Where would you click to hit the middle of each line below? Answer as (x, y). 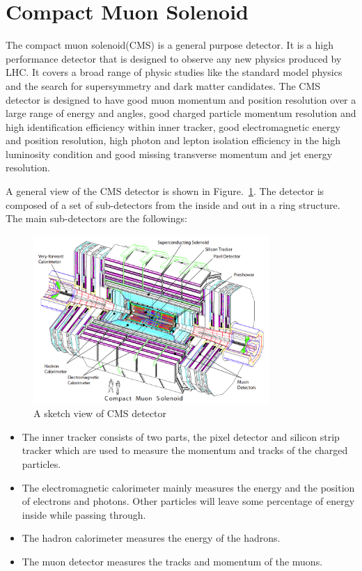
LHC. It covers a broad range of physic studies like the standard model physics (174, 72)
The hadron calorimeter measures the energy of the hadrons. (151, 538)
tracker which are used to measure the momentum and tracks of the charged (185, 450)
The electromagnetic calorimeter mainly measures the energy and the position (188, 487)
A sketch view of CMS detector (100, 413)
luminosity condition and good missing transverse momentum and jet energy (169, 154)
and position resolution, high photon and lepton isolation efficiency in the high (173, 140)
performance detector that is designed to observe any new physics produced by (174, 58)
